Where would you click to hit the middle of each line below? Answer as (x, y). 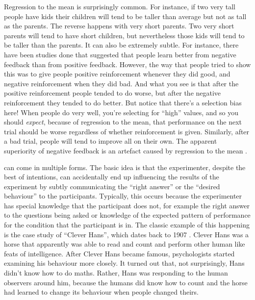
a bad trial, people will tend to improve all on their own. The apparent (111, 141)
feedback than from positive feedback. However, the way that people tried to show (127, 64)
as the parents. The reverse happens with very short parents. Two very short (119, 26)
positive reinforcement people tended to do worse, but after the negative (113, 93)
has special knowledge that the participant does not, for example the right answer (127, 205)
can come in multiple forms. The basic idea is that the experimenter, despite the (125, 167)
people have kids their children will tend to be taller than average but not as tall (125, 16)
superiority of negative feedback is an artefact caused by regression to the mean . (126, 150)
